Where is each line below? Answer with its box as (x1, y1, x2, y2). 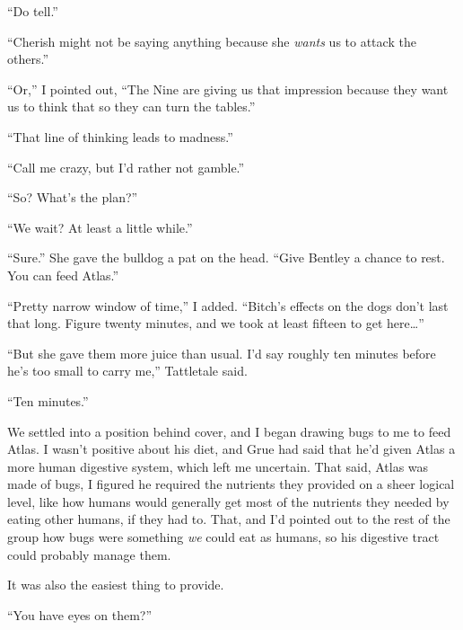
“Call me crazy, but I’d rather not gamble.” (7, 157, 245, 176)
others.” (7, 49, 49, 68)
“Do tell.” (7, 2, 58, 20)
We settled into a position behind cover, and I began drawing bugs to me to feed (7, 421, 451, 440)
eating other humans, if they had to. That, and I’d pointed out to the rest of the (7, 510, 450, 528)
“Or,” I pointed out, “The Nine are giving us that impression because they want (7, 79, 449, 98)
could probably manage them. (7, 545, 171, 563)
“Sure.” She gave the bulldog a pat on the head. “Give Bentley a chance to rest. (7, 248, 445, 267)
